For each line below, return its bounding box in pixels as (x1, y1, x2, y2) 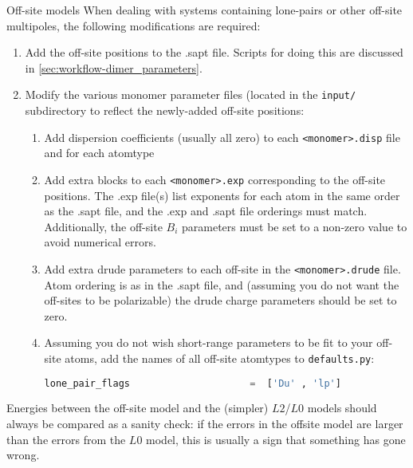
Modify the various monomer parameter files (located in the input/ (25, 86, 356, 103)
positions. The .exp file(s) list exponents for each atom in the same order (44, 187, 400, 203)
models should (307, 399, 377, 416)
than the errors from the (6, 431, 126, 447)
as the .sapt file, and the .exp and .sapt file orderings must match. (44, 203, 368, 219)
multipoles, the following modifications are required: (6, 17, 261, 33)
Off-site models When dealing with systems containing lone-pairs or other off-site (6, 2, 403, 18)
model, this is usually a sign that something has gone (146, 431, 406, 447)
